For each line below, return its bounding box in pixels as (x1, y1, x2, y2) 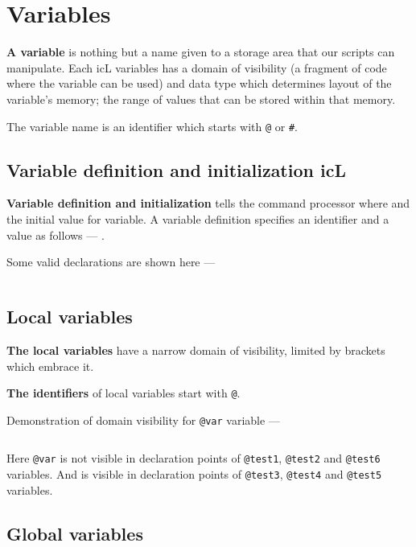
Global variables (6, 520, 143, 545)
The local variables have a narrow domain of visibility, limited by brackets (6, 341, 385, 358)
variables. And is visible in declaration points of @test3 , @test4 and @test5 (6, 466, 382, 483)
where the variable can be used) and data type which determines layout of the (6, 75, 392, 92)
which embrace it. (6, 357, 94, 374)
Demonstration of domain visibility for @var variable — (6, 411, 280, 428)
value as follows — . (6, 226, 105, 243)
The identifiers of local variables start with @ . (6, 385, 241, 401)
